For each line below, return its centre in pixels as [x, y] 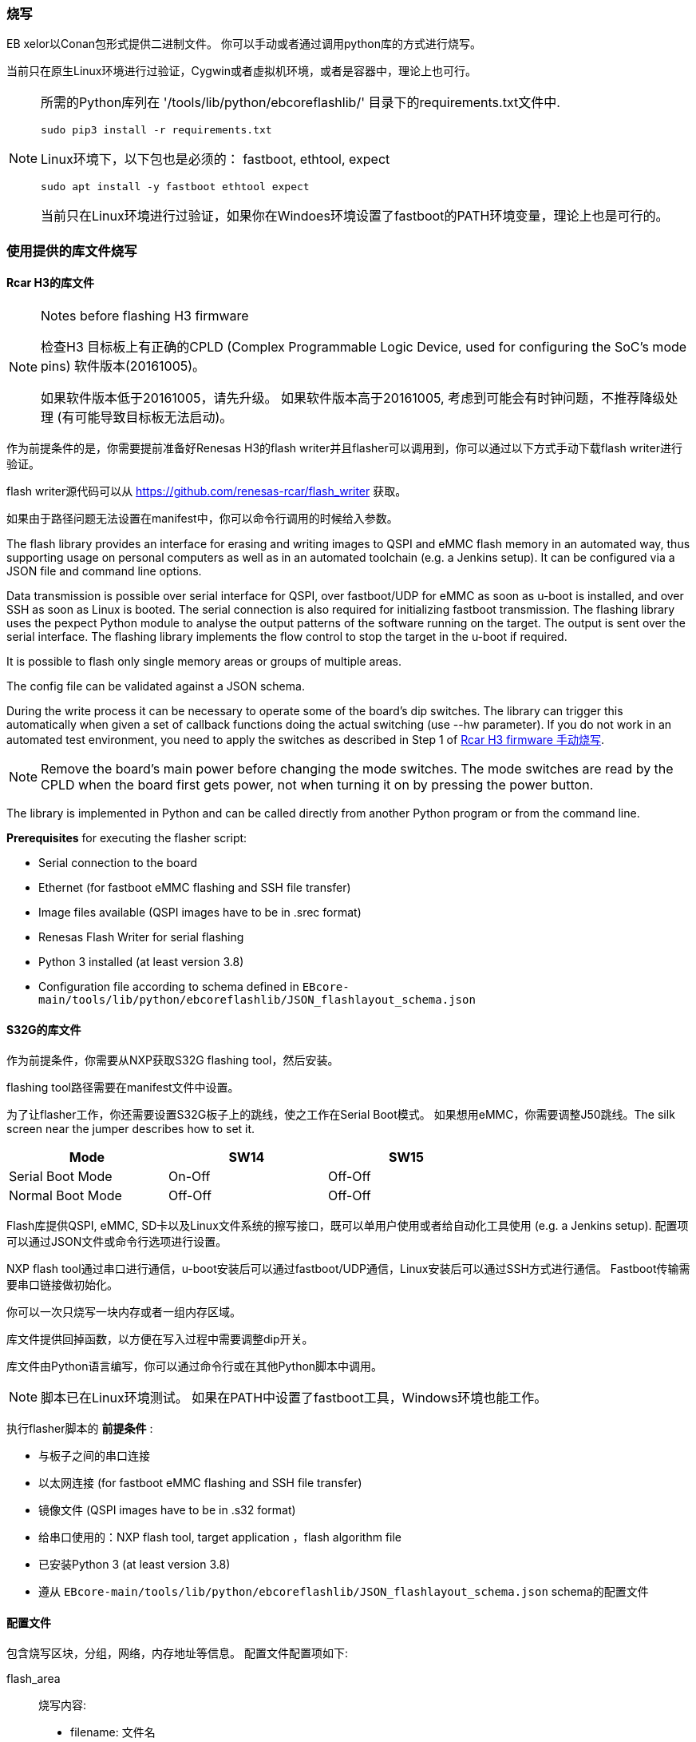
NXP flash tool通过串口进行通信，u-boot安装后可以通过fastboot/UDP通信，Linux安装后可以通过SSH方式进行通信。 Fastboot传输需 [348, 1269]
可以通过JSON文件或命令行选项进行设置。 [117, 1242]
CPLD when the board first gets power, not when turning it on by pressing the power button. [317, 784]
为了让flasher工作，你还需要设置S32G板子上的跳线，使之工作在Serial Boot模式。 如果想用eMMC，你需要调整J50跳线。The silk [341, 1115]
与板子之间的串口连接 [94, 1456]
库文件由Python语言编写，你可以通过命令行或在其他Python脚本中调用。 [195, 1366]
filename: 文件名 [113, 1732]
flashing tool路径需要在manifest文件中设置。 [123, 1088]
